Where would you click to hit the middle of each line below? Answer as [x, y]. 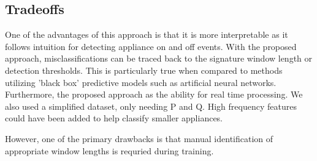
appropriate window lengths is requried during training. [109, 150]
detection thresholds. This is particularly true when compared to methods [144, 70]
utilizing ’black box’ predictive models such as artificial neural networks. [141, 82]
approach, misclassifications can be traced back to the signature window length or [159, 58]
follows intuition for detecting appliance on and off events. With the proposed [151, 46]
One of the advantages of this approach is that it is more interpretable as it [147, 34]
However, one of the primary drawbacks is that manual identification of [139, 138]
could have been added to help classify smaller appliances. [114, 118]
